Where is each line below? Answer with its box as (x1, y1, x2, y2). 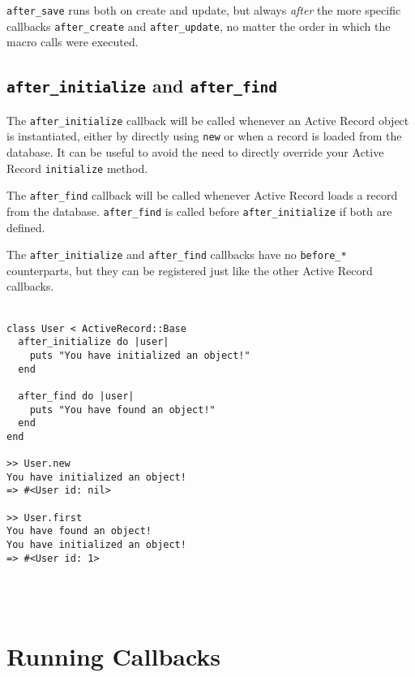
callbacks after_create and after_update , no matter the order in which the (6, 17, 391, 34)
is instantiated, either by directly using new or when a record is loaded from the (6, 127, 402, 144)
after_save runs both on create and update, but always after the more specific (6, 2, 401, 18)
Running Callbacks (6, 639, 221, 672)
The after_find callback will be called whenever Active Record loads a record (6, 187, 398, 204)
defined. (6, 218, 45, 235)
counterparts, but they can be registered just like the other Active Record (6, 261, 373, 278)
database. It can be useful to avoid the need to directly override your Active (6, 144, 384, 160)
